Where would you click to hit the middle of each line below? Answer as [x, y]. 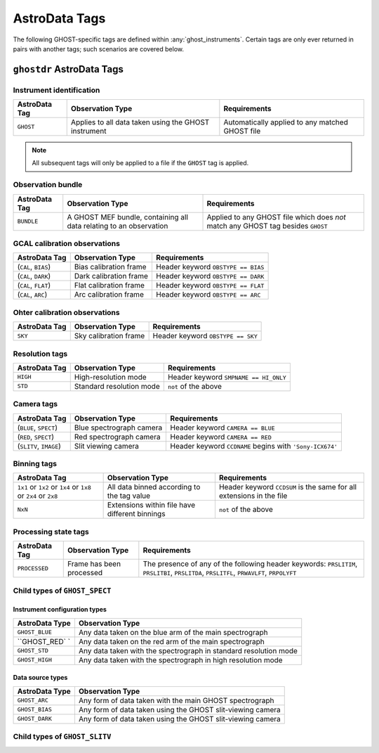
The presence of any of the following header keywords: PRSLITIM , [250, 564]
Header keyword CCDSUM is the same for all [288, 487]
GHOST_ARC [33, 701]
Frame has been [94, 564]
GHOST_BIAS [35, 710]
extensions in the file [253, 496]
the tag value [129, 496]
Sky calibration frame [109, 336]
